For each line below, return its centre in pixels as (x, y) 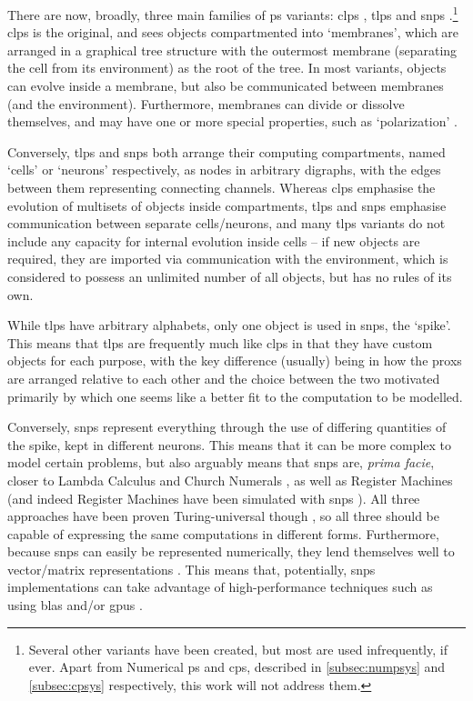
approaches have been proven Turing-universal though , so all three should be (223, 516)
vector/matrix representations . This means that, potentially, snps (191, 569)
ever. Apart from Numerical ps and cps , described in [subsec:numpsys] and (237, 667)
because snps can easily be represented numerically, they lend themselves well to (231, 551)
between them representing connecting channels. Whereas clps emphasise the (221, 187)
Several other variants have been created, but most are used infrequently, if (238, 649)
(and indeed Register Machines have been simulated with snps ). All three (214, 498)
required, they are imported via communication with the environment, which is (228, 259)
